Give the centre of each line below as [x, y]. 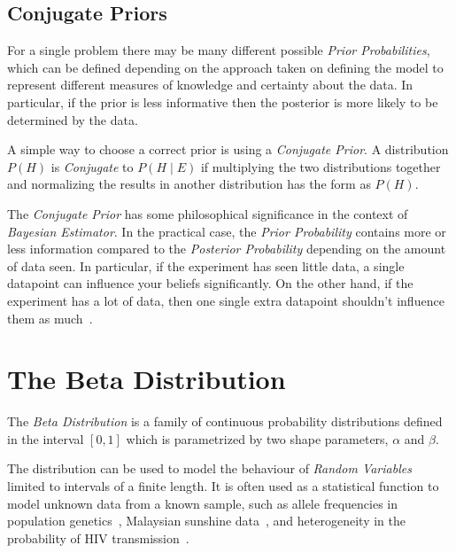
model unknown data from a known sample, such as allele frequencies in [202, 503]
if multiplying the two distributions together [321, 166]
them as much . [50, 318]
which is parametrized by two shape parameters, [257, 438]
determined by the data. [73, 119]
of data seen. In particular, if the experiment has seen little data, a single [206, 265]
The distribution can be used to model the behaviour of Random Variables [209, 468]
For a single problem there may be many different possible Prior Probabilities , [219, 50]
